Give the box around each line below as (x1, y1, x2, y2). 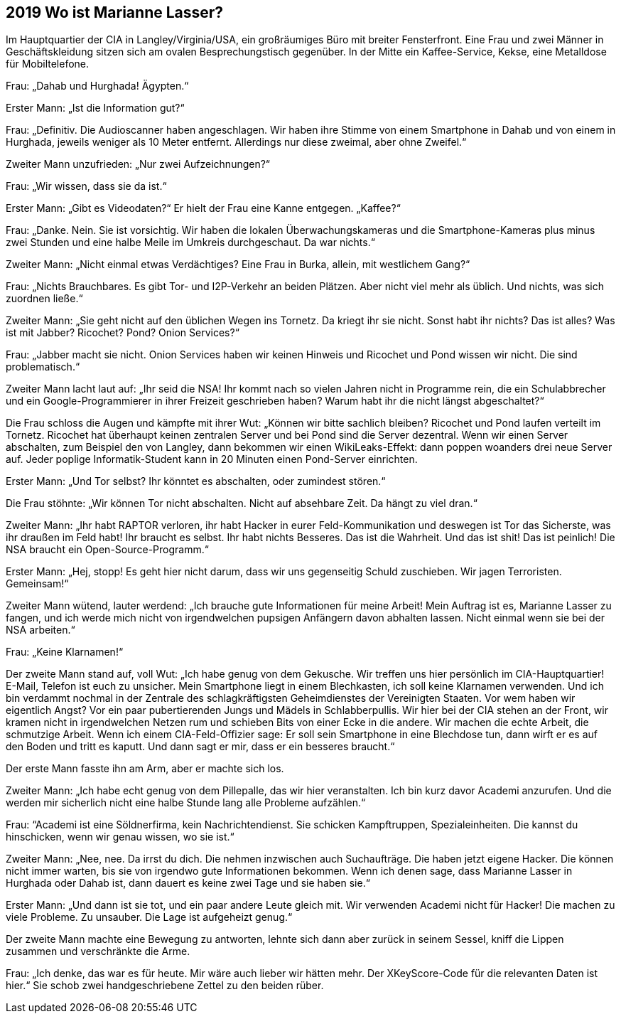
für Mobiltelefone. (6, 58, 90, 70)
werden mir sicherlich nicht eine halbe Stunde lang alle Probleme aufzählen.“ (6, 796, 366, 809)
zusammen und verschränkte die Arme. (6, 945, 190, 958)
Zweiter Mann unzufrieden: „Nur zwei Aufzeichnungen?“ (6, 158, 271, 171)
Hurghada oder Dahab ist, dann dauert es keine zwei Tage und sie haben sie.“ (6, 877, 370, 890)
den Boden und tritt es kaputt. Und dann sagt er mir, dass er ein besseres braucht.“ (6, 740, 395, 753)
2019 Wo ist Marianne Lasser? (6, 4, 224, 21)
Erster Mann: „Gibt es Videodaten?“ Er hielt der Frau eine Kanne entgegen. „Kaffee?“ (6, 202, 401, 215)
